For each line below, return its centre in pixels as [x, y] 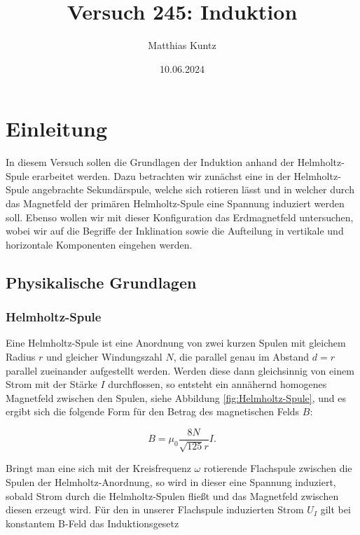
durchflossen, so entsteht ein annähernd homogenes [217, 384]
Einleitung [57, 128]
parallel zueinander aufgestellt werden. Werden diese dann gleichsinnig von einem [180, 370]
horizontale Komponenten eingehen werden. [99, 244]
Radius [21, 356]
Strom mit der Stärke [51, 384]
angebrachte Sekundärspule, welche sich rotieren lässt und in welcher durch [193, 189]
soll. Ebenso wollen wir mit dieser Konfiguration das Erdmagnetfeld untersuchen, [180, 217]
